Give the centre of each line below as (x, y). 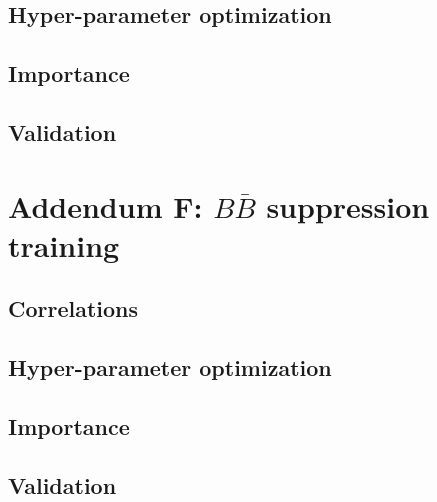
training (64, 244)
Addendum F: (105, 205)
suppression (348, 205)
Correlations (73, 308)
